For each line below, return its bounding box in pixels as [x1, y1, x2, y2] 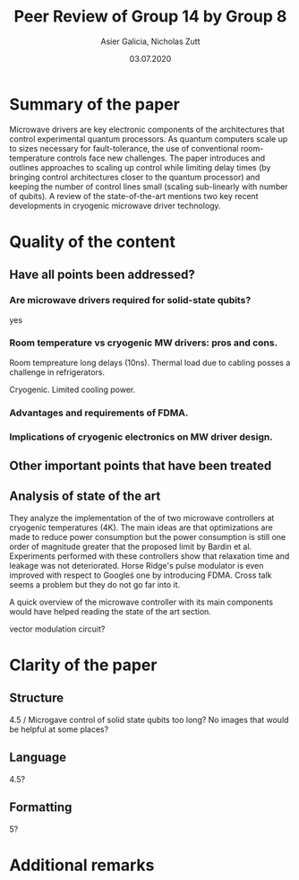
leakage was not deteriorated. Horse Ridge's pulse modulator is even [9, 560, 264, 571]
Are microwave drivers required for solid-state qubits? [9, 294, 252, 307]
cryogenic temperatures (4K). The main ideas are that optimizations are [9, 522, 273, 533]
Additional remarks [9, 855, 155, 876]
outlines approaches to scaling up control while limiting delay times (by [9, 161, 271, 172]
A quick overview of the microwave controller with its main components [9, 597, 274, 607]
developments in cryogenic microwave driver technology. [9, 200, 221, 211]
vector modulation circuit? [9, 623, 106, 634]
